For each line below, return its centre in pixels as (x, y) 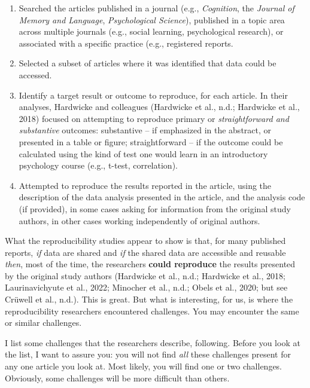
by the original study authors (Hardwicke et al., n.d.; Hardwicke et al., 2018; (145, 275)
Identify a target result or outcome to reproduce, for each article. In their (153, 95)
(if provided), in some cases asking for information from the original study (155, 208)
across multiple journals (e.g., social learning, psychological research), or (151, 31)
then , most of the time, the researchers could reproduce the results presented (150, 264)
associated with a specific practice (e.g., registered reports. (126, 43)
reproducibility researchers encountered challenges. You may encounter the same (152, 311)
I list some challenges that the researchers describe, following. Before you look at (153, 342)
